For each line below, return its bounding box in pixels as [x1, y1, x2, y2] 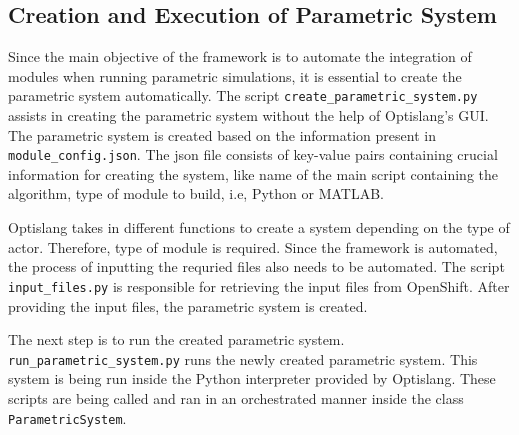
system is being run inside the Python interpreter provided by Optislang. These [8, 368, 496, 389]
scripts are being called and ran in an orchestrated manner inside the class [8, 387, 464, 408]
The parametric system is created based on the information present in [8, 124, 436, 145]
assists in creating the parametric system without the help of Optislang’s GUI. [8, 105, 489, 126]
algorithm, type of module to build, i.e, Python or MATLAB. [8, 183, 384, 204]
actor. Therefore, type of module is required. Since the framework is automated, [8, 236, 498, 257]
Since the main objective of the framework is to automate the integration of [8, 46, 472, 67]
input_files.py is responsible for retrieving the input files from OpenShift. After [8, 275, 510, 296]
